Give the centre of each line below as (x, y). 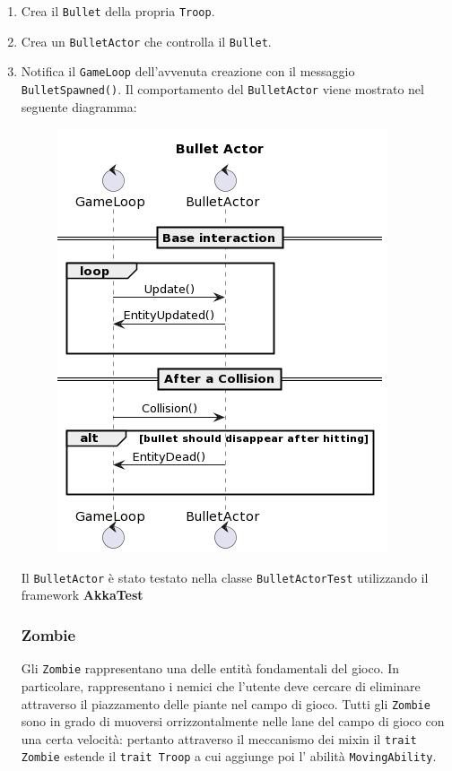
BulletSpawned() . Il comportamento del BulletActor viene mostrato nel (222, 88)
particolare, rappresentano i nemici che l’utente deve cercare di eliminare (221, 685)
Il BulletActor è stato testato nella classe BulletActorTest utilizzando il (225, 577)
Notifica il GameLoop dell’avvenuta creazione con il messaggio (188, 71)
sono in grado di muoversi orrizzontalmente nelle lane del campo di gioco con (233, 721)
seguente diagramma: (79, 106)
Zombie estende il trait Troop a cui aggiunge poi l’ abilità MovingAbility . (229, 756)
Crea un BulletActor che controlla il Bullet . (146, 41)
